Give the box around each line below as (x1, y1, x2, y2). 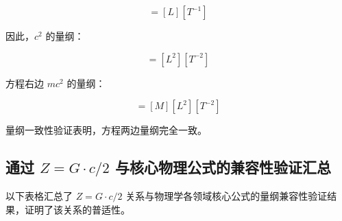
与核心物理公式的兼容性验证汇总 (114, 156, 331, 178)
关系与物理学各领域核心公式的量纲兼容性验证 (125, 188, 328, 202)
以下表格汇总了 (5, 188, 73, 202)
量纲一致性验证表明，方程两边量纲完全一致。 (5, 123, 207, 137)
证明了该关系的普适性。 (24, 202, 130, 216)
